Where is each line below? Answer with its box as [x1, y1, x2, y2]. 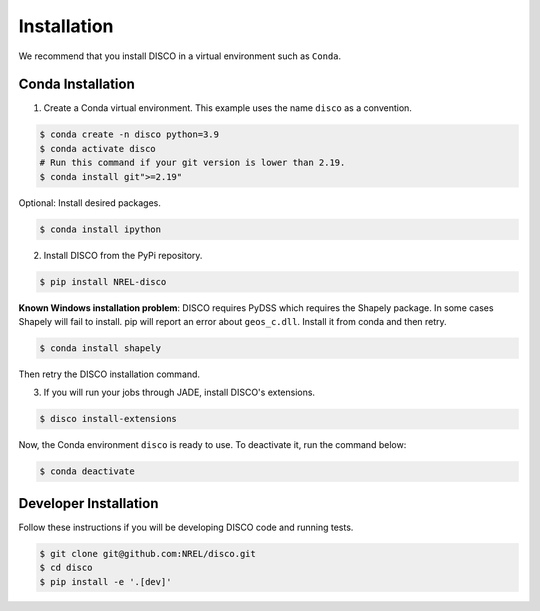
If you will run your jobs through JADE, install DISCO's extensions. [43, 386, 315, 399]
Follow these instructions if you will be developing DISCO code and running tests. [18, 521, 354, 533]
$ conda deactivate [39, 466, 135, 477]
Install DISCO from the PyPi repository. [43, 249, 203, 261]
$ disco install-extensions [39, 413, 177, 425]
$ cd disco [39, 562, 93, 574]
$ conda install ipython [39, 223, 162, 235]
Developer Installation [18, 495, 159, 512]
